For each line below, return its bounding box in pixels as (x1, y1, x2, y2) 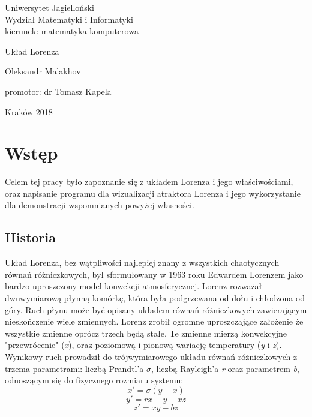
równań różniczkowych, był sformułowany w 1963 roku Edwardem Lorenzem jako (5, 268, 304, 280)
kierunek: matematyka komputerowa (5, 25, 139, 37)
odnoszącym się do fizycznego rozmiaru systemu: (5, 374, 184, 386)
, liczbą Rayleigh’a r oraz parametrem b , (151, 362, 299, 374)
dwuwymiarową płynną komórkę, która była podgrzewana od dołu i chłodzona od (5, 292, 305, 304)
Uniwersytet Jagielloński (5, 1, 94, 13)
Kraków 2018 (5, 105, 53, 118)
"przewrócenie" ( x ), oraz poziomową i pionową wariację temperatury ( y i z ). (5, 338, 282, 351)
